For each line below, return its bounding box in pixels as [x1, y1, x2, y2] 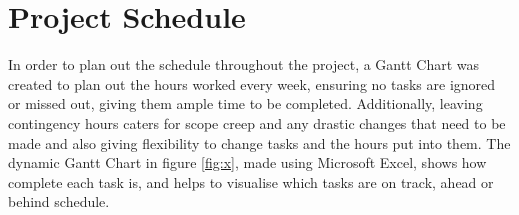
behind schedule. [8, 191, 110, 212]
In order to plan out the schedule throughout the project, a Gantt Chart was [8, 54, 480, 75]
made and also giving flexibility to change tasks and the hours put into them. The [8, 132, 511, 153]
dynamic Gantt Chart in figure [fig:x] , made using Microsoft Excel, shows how [8, 152, 487, 173]
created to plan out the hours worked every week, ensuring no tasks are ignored [8, 73, 496, 94]
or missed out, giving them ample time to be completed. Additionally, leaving [8, 93, 483, 114]
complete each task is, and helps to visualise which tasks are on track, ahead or [8, 171, 494, 192]
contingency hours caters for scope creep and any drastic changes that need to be [8, 112, 506, 133]
